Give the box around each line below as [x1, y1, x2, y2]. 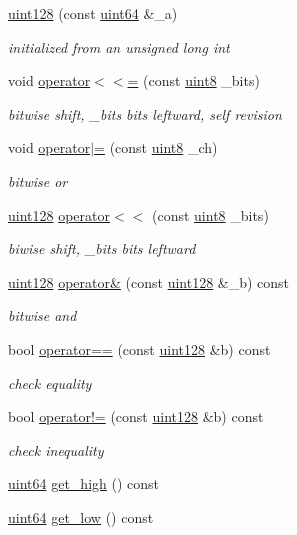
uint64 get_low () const [8, 506, 154, 527]
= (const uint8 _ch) [94, 137, 218, 158]
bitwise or [8, 170, 68, 191]
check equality [8, 372, 92, 393]
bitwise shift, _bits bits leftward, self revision [8, 103, 282, 124]
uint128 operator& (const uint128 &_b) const [8, 271, 290, 292]
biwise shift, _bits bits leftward [8, 238, 196, 259]
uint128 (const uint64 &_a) [8, 3, 178, 23]
